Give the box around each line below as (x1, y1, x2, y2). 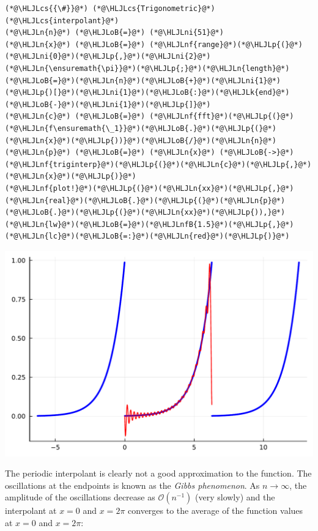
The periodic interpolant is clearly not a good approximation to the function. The (5, 467, 312, 480)
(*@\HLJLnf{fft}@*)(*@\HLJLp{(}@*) (149, 112, 294, 121)
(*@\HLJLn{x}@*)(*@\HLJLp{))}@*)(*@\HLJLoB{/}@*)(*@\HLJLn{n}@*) (5, 136, 276, 145)
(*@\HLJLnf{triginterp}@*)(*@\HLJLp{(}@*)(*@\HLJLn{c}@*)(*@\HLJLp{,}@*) (5, 160, 312, 169)
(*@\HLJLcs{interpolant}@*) (5, 16, 119, 25)
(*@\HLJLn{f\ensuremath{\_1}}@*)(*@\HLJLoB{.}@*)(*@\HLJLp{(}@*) (5, 124, 276, 133)
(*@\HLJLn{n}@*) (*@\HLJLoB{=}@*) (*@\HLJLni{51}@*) (5, 28, 224, 37)
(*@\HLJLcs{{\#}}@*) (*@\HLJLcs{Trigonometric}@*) (5, 4, 215, 13)
